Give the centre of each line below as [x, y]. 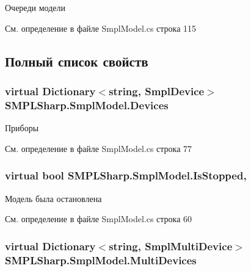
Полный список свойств [77, 61]
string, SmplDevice [157, 91]
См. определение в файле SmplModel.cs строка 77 [99, 148]
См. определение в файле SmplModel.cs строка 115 [101, 28]
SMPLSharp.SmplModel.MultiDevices [101, 260]
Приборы [22, 128]
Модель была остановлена [53, 198]
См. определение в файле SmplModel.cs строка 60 [99, 219]
